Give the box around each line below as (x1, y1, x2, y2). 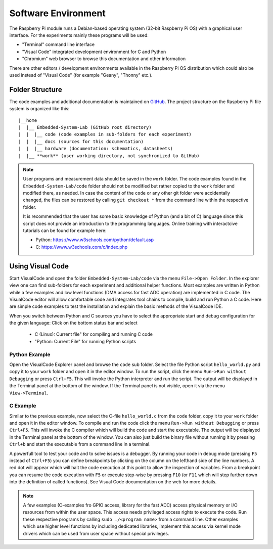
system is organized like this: (9, 106, 70, 112)
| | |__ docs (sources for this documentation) (18, 139, 144, 144)
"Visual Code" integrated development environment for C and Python (22, 49, 166, 55)
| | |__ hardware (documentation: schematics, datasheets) (18, 146, 173, 152)
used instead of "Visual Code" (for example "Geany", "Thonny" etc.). (9, 72, 153, 78)
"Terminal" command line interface (22, 41, 95, 48)
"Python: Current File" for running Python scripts (34, 338, 136, 344)
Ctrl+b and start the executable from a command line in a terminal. (9, 441, 151, 447)
